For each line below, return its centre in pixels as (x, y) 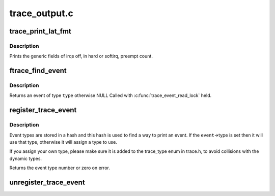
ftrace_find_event (38, 71)
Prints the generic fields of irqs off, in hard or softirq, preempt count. (81, 56)
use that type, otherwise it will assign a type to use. (63, 142)
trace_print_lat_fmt (40, 31)
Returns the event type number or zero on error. (60, 168)
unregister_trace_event (47, 182)
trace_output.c (42, 13)
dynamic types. (26, 158)
